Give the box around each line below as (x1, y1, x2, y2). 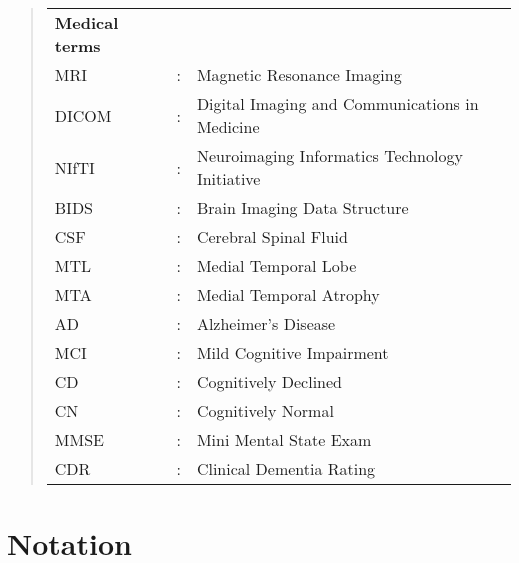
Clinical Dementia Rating (196, 457, 376, 480)
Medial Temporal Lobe (196, 254, 357, 277)
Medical (54, 11, 119, 34)
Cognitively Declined (196, 370, 343, 393)
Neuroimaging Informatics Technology (196, 144, 463, 167)
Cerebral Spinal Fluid (196, 225, 348, 248)
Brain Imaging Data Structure (196, 196, 409, 219)
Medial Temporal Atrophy (196, 283, 380, 306)
